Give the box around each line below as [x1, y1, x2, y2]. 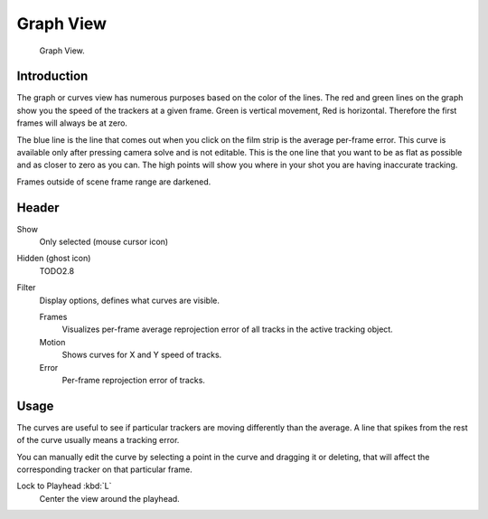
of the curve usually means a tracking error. [16, 435, 180, 446]
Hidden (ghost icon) [16, 253, 91, 264]
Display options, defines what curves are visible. [39, 295, 221, 306]
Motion [39, 336, 66, 347]
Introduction [16, 69, 89, 84]
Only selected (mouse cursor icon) [39, 236, 169, 248]
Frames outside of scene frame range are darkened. [16, 176, 211, 187]
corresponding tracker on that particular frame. [16, 464, 193, 475]
